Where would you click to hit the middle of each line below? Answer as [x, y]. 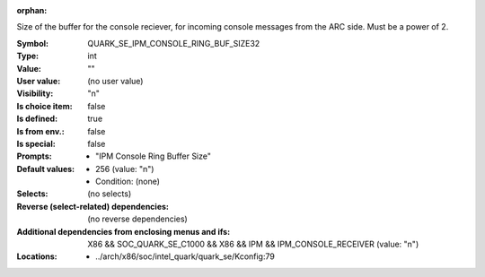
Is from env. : [40, 131]
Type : [28, 56]
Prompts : [35, 156]
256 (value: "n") [125, 169]
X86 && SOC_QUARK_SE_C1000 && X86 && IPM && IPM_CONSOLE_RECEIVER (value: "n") [253, 244]
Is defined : [37, 119]
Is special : [36, 143]
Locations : [37, 256]
